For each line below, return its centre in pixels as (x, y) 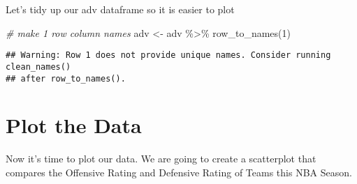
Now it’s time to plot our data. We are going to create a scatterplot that (161, 159)
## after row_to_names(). (66, 78)
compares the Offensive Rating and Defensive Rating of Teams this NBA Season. (179, 172)
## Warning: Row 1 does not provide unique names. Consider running (168, 55)
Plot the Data (74, 125)
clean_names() (38, 67)
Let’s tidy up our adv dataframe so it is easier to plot (120, 9)
